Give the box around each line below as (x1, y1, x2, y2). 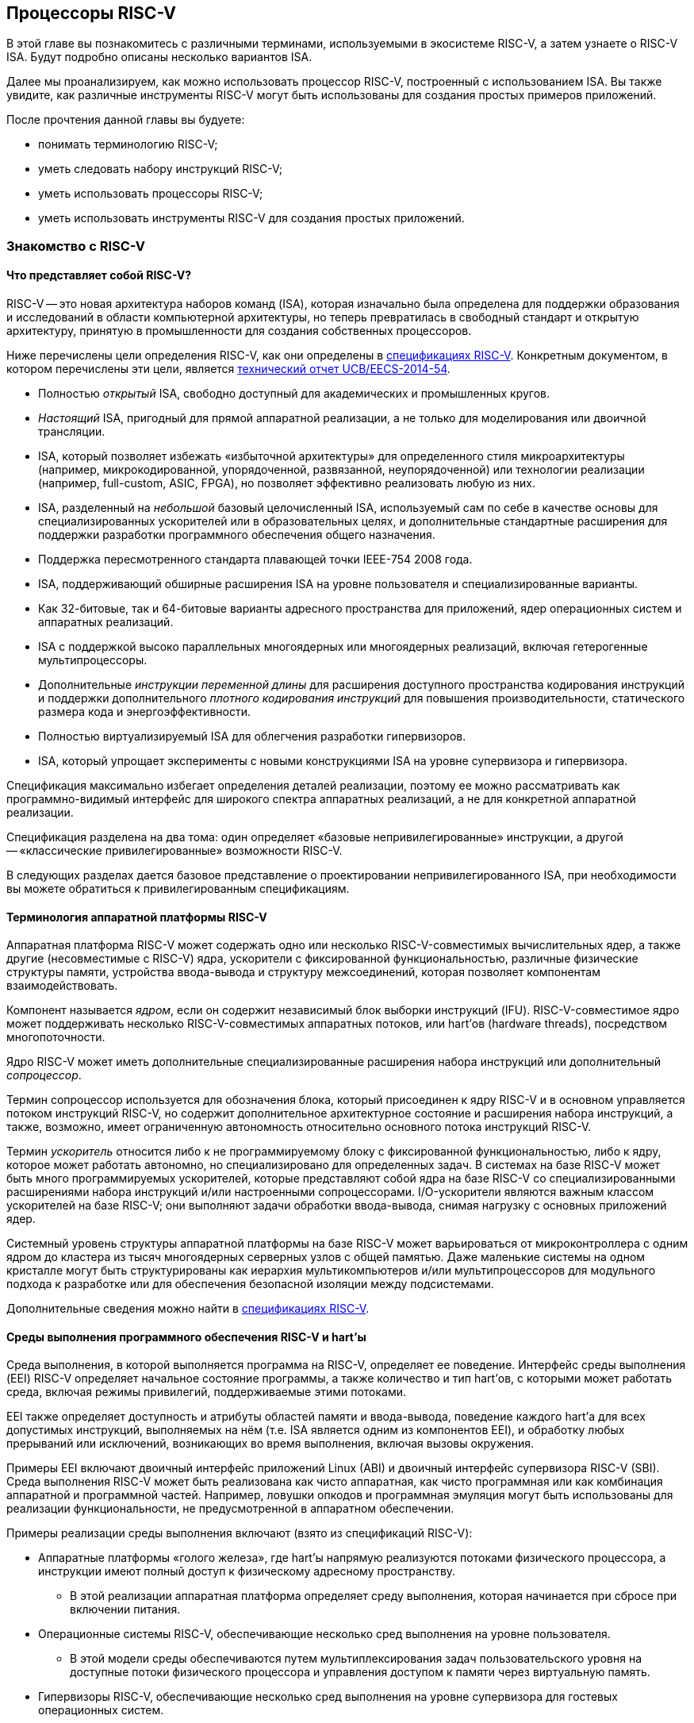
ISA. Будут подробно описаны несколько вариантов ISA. (6, 50, 312, 64)
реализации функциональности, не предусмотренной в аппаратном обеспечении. (6, 1502, 454, 1516)
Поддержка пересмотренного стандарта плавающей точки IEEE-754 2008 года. (38, 552, 473, 567)
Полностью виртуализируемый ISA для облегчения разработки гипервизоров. (38, 729, 466, 744)
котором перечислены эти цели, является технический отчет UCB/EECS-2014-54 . (6, 362, 451, 376)
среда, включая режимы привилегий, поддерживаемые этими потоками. (6, 1385, 407, 1399)
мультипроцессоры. (38, 653, 148, 667)
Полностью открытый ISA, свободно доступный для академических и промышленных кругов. (38, 387, 550, 401)
